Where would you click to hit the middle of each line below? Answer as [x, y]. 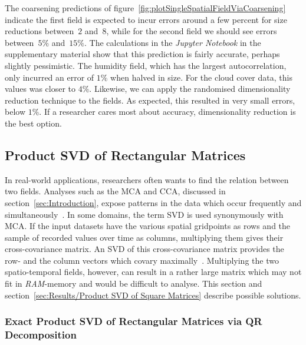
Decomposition [41, 335]
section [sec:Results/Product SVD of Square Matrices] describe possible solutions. [153, 295]
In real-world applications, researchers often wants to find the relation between [147, 179]
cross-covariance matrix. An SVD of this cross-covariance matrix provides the [144, 249]
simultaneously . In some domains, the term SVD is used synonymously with [144, 214]
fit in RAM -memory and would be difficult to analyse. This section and [134, 283]
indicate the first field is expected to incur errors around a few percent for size [146, 19]
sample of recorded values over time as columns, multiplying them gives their [144, 237]
